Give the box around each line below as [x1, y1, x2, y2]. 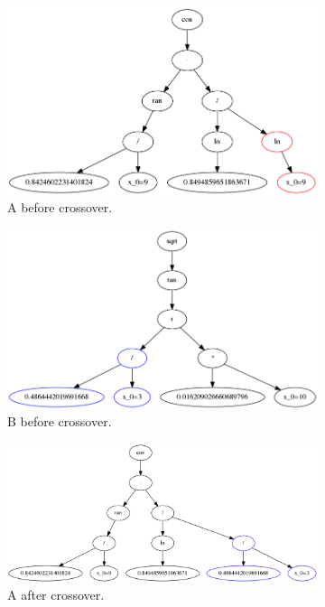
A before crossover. [7, 198, 113, 217]
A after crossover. [7, 585, 105, 604]
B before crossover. [7, 412, 112, 431]
